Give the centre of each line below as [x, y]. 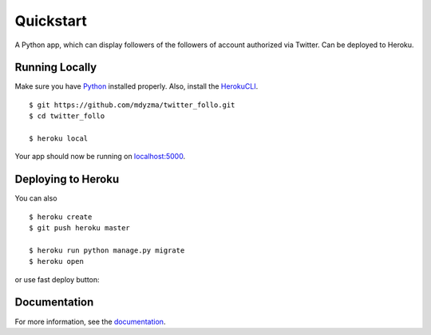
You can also [36, 198]
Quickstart [51, 21]
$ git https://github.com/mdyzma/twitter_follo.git [132, 105]
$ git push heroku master [80, 228]
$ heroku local [59, 139]
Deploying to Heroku [67, 179]
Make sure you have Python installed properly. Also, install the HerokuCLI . [136, 86]
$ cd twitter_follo [67, 116]
